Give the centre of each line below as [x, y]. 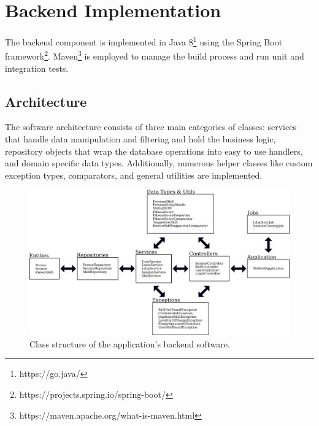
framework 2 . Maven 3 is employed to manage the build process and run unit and [155, 55]
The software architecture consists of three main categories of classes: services [151, 127]
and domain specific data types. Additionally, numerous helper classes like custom [159, 163]
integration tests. [37, 68]
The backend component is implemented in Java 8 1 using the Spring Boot [144, 41]
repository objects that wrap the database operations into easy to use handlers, [154, 151]
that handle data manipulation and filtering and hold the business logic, [140, 139]
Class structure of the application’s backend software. [130, 343]
